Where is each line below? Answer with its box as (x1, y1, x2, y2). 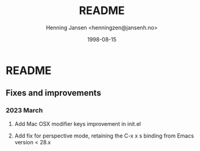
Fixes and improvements (5, 88, 101, 98)
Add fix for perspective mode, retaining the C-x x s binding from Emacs (14, 132, 195, 139)
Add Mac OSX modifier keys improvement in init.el (14, 120, 141, 127)
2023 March (5, 106, 43, 115)
